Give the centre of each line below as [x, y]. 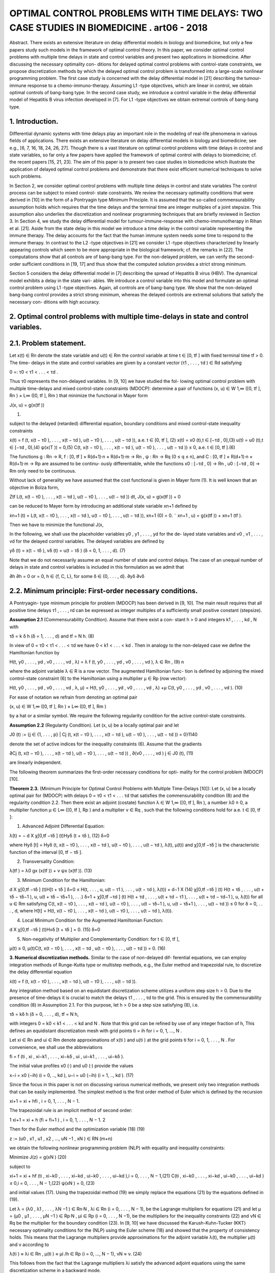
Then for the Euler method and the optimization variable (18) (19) [77, 1129]
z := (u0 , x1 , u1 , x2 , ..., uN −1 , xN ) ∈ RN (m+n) [61, 1139]
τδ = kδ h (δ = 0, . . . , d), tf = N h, [44, 1014]
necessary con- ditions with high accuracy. [55, 302]
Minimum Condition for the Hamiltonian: [64, 880]
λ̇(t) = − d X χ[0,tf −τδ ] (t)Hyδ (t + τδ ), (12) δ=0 [59, 836]
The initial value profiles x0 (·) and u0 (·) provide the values [71, 1066]
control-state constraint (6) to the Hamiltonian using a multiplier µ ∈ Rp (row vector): [98, 678]
